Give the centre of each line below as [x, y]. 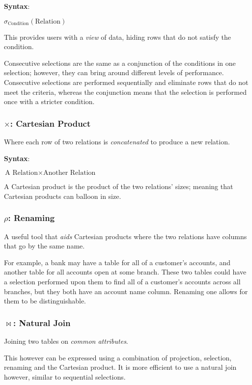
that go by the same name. [44, 246]
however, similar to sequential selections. [65, 376]
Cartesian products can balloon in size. [63, 196]
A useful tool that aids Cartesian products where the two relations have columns [126, 236]
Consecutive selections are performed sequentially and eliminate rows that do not [126, 82]
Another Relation [69, 173]
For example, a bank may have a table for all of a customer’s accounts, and [117, 262]
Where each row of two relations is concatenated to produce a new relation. [117, 141]
